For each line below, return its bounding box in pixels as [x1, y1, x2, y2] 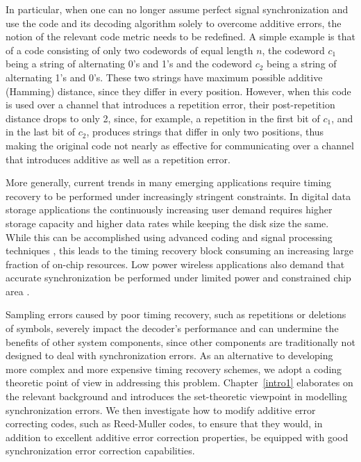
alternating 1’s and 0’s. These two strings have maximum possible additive [6, 69, 323, 84]
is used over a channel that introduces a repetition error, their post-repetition [6, 97, 335, 112]
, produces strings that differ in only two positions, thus [86, 124, 324, 139]
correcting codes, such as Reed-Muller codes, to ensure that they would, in [6, 416, 323, 431]
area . [6, 283, 30, 298]
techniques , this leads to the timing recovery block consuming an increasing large [6, 243, 354, 258]
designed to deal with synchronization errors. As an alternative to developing [6, 348, 333, 363]
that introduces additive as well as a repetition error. [6, 151, 230, 166]
